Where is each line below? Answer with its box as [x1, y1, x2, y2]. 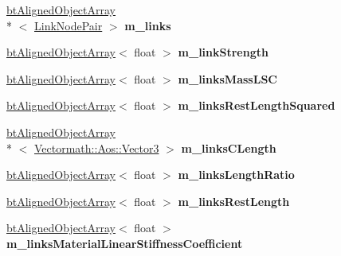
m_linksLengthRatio [178, 166, 295, 183]
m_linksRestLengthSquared [178, 97, 335, 114]
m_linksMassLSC [178, 70, 277, 87]
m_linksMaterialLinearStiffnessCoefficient [6, 235, 243, 251]
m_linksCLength [181, 139, 276, 156]
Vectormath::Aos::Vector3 [34, 139, 159, 156]
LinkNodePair [34, 17, 103, 33]
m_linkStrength [178, 44, 268, 60]
